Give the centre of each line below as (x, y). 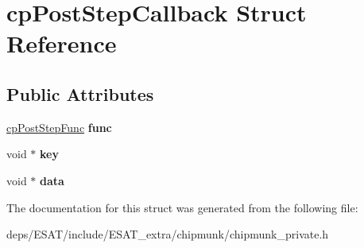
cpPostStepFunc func (59, 127)
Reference (62, 43)
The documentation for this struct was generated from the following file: (182, 207)
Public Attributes (80, 93)
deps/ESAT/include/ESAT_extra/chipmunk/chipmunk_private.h (168, 234)
